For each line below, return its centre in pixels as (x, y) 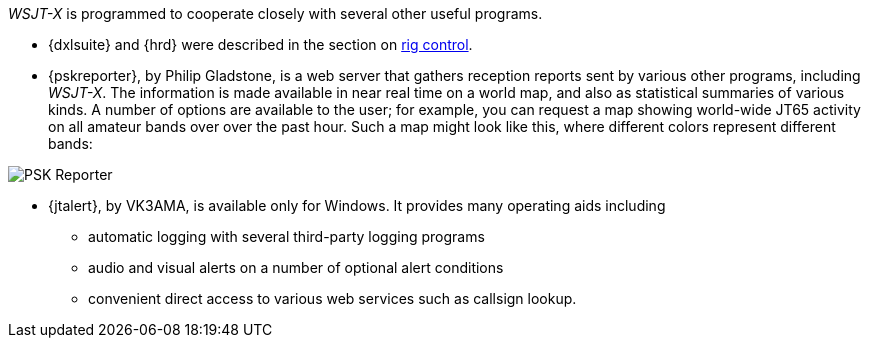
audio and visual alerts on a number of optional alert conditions (296, 267)
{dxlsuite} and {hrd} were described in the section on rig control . (260, 44)
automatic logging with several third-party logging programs (286, 236)
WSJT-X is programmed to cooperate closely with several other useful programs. (275, 13)
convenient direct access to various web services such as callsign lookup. (332, 298)
